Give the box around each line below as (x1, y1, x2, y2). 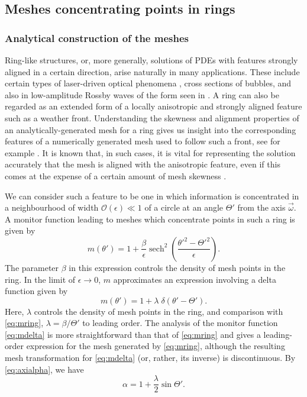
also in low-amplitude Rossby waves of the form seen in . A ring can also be (5, 88, 279, 101)
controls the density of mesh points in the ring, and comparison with (34, 305, 283, 317)
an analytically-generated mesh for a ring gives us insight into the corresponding (5, 123, 296, 135)
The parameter (5, 261, 59, 273)
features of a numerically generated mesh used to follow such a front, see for (5, 135, 280, 147)
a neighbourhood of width (5, 201, 99, 214)
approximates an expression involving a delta (113, 273, 276, 285)
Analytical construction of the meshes (5, 30, 189, 45)
